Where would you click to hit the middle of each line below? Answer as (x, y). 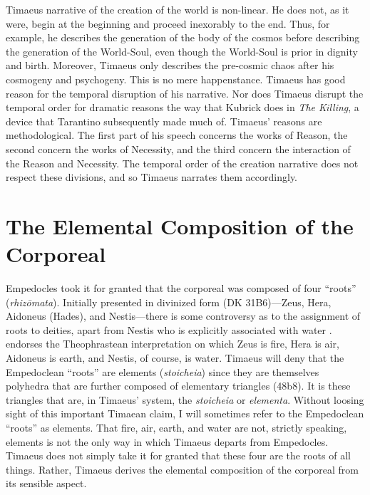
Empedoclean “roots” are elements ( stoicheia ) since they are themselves (163, 371)
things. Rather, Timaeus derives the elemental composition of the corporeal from (182, 469)
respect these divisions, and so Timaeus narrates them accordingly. (152, 177)
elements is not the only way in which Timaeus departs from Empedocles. (167, 441)
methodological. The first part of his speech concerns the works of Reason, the (177, 135)
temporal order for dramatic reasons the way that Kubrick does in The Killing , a (183, 107)
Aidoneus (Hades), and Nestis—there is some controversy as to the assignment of (183, 316)
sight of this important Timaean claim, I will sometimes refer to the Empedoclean (185, 413)
